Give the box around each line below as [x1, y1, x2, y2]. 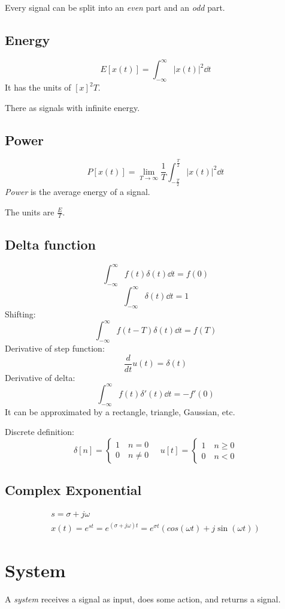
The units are [5, 205, 54, 218]
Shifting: [5, 308, 36, 320]
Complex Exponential [5, 481, 142, 499]
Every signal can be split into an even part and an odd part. [5, 1, 225, 13]
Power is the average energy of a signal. [5, 185, 150, 198]
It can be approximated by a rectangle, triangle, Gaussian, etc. [5, 405, 235, 418]
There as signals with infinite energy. [5, 101, 140, 113]
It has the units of [5, 81, 71, 94]
